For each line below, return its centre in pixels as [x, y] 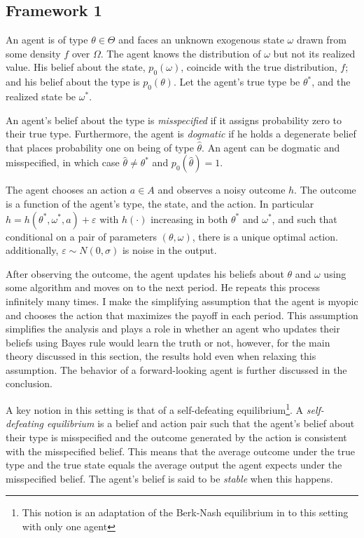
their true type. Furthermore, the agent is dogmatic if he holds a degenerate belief [181, 134]
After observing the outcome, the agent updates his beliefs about [145, 273]
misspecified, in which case [63, 162]
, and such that [304, 218]
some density [33, 53]
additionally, [32, 250]
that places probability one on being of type [100, 147]
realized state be [41, 96]
